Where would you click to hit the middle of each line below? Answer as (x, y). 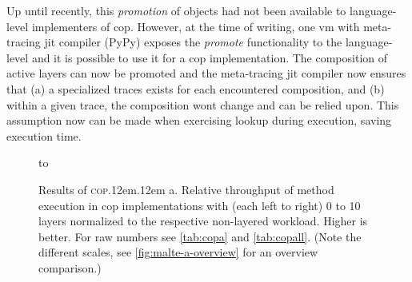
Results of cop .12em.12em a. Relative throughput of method (186, 189)
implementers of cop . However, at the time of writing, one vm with (196, 26)
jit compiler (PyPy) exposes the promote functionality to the (193, 42)
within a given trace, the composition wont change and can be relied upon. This (203, 104)
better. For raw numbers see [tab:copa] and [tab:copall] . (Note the (200, 236)
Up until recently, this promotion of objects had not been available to (176, 10)
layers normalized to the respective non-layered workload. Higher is (203, 221)
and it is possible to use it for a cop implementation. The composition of (210, 57)
